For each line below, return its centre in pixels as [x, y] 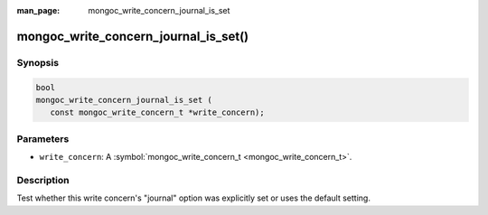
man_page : [38, 10]
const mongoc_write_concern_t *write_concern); [158, 112]
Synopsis [38, 62]
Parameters [43, 138]
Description [43, 180]
